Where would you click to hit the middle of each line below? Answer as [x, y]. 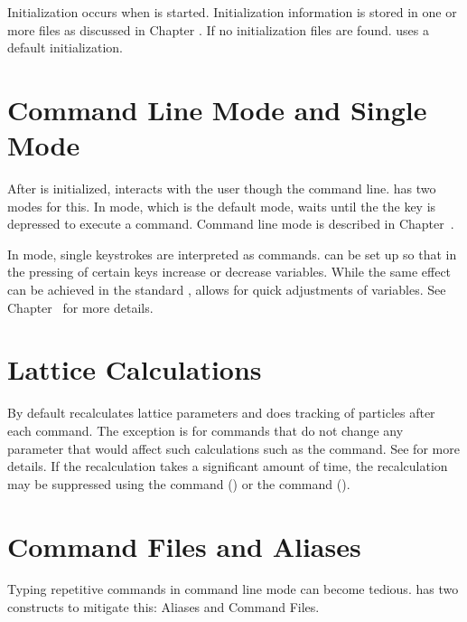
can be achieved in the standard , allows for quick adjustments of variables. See [227, 290]
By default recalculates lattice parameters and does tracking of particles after [221, 413]
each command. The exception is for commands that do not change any [205, 430]
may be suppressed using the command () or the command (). [179, 483]
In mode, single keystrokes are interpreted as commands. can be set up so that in [232, 254]
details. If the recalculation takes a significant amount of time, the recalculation [228, 466]
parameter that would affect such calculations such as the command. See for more [233, 448]
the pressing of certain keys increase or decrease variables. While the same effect [229, 272]
